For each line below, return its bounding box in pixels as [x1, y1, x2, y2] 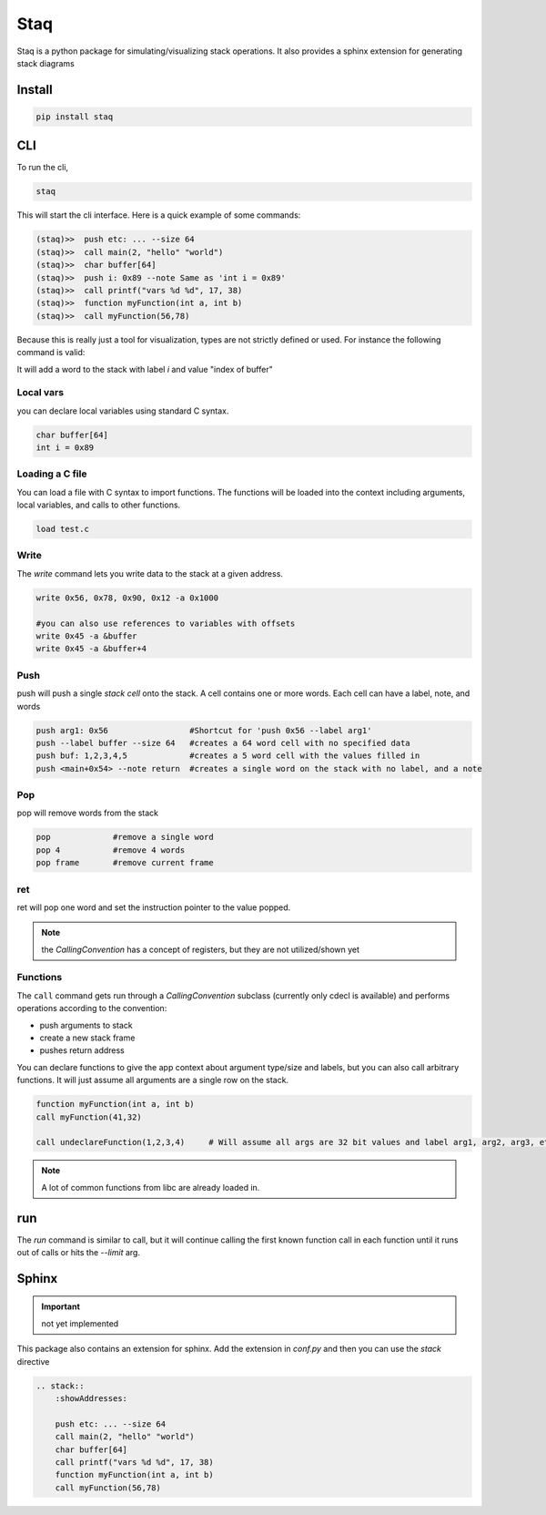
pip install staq [35, 111, 114, 122]
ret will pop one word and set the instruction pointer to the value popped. [16, 902, 291, 913]
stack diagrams [16, 57, 75, 68]
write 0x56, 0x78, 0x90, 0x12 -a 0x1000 [35, 592, 218, 603]
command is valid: [16, 347, 86, 358]
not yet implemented [41, 1317, 119, 1329]
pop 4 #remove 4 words [35, 845, 186, 855]
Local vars [16, 386, 64, 399]
